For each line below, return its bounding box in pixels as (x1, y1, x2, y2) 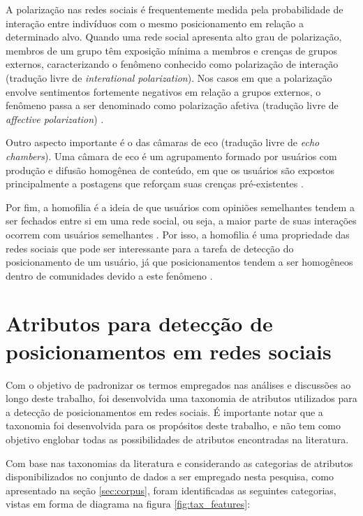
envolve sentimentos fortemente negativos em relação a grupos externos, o (6, 84, 321, 99)
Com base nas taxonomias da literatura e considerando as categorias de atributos (6, 455, 353, 470)
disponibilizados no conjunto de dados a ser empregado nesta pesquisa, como (6, 469, 334, 484)
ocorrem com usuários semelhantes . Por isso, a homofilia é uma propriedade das (6, 227, 350, 241)
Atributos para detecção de (6, 309, 273, 338)
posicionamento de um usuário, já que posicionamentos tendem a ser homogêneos (6, 255, 353, 269)
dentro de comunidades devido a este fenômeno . (6, 268, 213, 282)
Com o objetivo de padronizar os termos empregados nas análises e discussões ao (6, 377, 351, 392)
